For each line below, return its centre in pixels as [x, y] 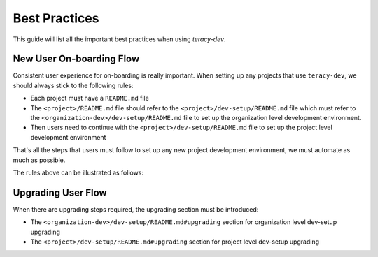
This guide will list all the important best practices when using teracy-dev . [119, 39]
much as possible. [39, 160]
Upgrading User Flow [60, 192]
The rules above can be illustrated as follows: [78, 172]
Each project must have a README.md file [90, 98]
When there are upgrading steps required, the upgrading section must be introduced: [136, 209]
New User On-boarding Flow [76, 59]
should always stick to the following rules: [73, 85]
